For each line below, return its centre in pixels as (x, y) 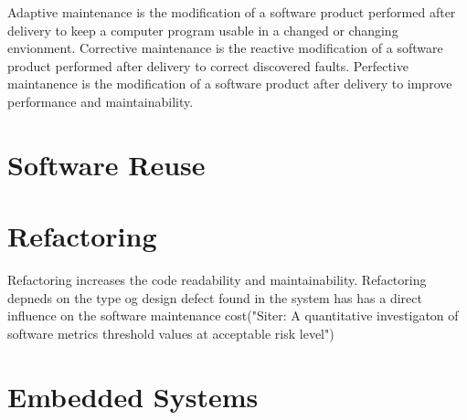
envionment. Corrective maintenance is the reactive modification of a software (225, 48)
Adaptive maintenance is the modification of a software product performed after (232, 12)
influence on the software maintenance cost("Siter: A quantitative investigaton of (233, 315)
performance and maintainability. (101, 101)
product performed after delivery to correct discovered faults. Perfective (208, 65)
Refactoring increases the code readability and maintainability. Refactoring (217, 280)
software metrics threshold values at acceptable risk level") (171, 333)
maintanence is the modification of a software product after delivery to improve (230, 84)
